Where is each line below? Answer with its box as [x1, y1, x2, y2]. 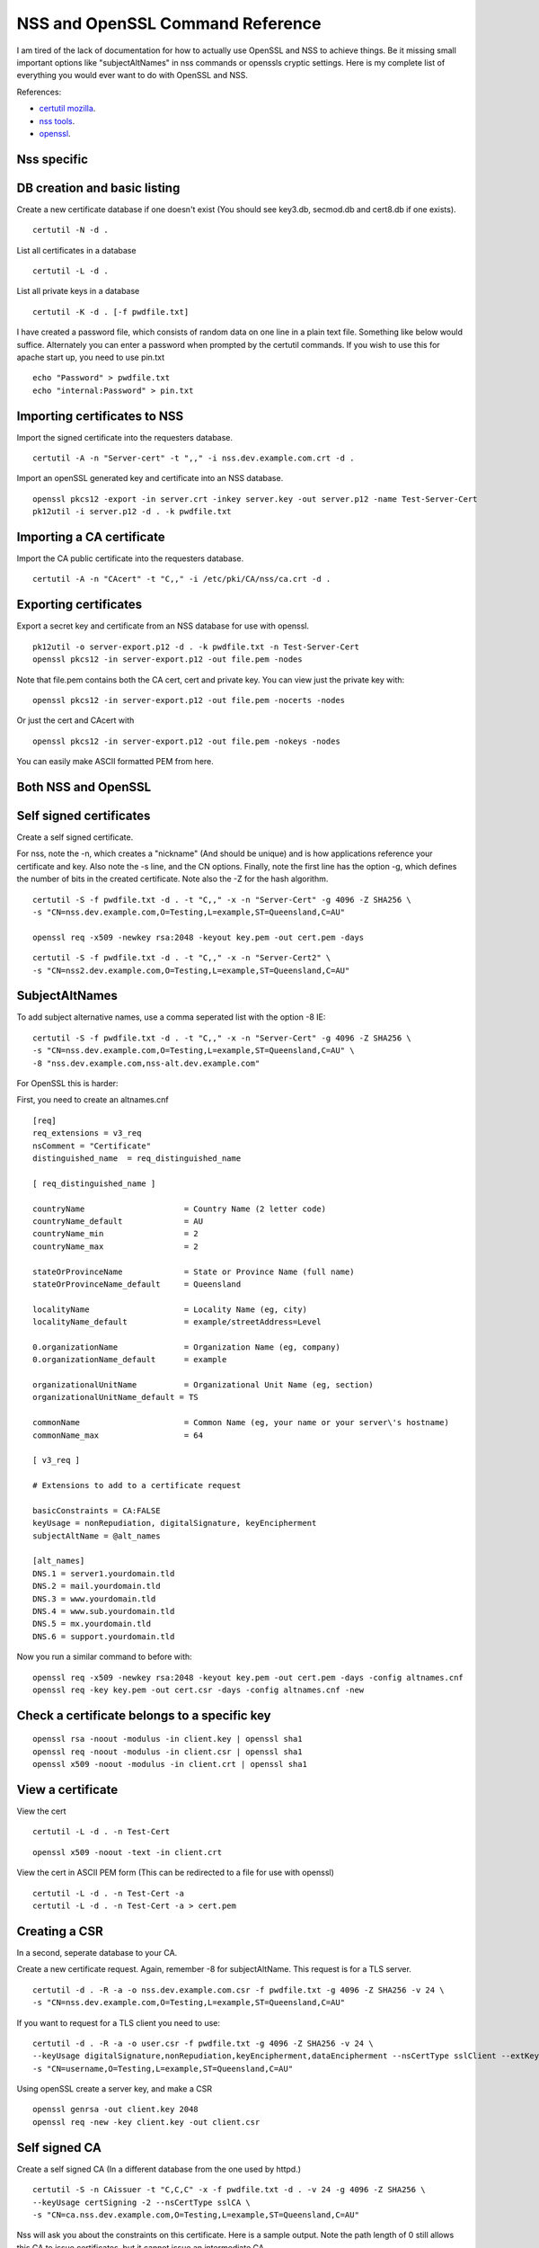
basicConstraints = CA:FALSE [32, 1505, 161, 1515]
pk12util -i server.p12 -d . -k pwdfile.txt [32, 506, 233, 517]
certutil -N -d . [32, 225, 109, 236]
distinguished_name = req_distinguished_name [32, 1153, 242, 1164]
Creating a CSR [16, 1923, 103, 1939]
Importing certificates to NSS [16, 408, 184, 424]
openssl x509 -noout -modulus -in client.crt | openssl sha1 [32, 1759, 307, 1770]
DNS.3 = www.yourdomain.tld [32, 1593, 156, 1604]
